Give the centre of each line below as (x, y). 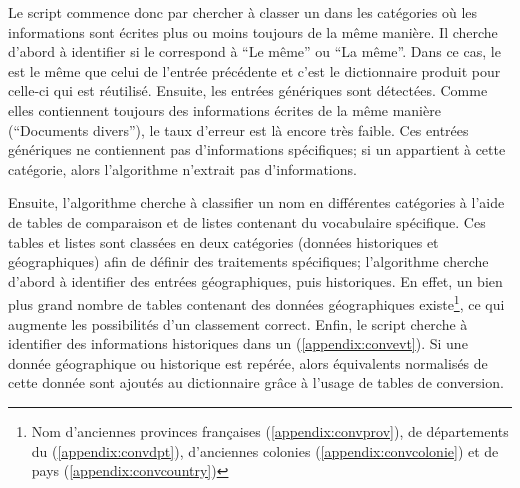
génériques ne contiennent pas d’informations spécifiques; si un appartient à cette (257, 149)
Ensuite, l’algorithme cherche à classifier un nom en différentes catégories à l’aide (256, 202)
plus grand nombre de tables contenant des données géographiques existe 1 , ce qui (256, 302)
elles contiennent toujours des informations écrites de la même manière (224, 109)
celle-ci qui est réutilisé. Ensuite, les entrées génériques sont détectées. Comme (248, 90)
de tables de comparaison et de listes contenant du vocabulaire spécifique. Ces (247, 221)
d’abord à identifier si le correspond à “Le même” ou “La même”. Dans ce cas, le (254, 51)
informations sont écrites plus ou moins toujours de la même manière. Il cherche (253, 31)
